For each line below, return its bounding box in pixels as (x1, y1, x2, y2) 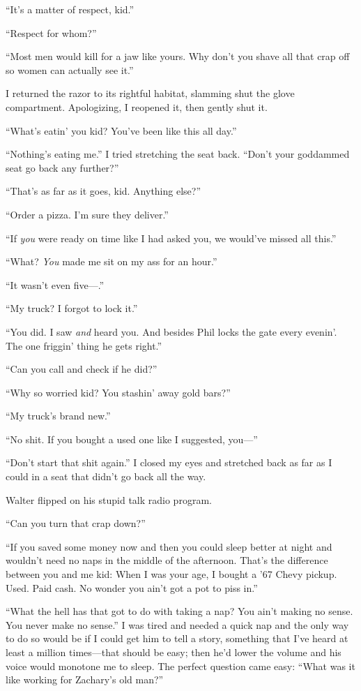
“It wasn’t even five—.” (6, 277, 105, 292)
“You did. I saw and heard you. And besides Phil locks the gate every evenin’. (6, 324, 337, 339)
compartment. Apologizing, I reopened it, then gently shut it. (6, 99, 268, 114)
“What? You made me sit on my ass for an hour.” (6, 254, 217, 269)
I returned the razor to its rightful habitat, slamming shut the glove (6, 86, 295, 101)
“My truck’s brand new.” (6, 408, 111, 423)
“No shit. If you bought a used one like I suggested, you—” (6, 431, 258, 446)
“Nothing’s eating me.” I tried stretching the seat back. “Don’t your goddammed (6, 147, 350, 161)
